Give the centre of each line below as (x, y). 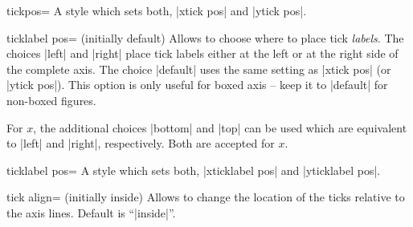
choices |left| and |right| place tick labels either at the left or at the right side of (202, 53)
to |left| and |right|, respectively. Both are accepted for (141, 143)
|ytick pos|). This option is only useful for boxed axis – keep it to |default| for (197, 85)
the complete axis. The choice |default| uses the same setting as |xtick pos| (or (199, 69)
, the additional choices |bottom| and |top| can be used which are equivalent (220, 127)
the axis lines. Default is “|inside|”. (91, 212)
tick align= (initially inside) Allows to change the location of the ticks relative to (206, 197)
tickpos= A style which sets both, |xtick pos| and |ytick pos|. (157, 10)
